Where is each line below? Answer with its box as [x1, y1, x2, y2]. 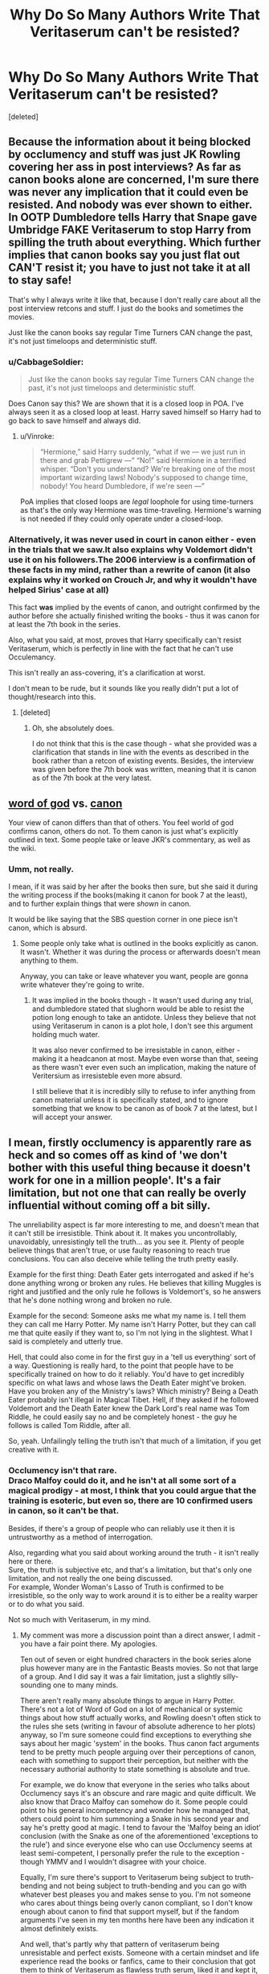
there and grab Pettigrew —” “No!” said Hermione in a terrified [39, 456, 247, 465]
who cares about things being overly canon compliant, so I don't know [19, 1898, 253, 1907]
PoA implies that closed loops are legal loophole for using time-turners [19, 497, 255, 506]
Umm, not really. [8, 864, 75, 875]
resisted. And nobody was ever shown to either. [8, 198, 253, 212]
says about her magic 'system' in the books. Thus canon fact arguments [19, 1738, 259, 1748]
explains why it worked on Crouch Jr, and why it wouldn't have [8, 574, 257, 585]
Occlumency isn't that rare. [8, 1465, 118, 1476]
